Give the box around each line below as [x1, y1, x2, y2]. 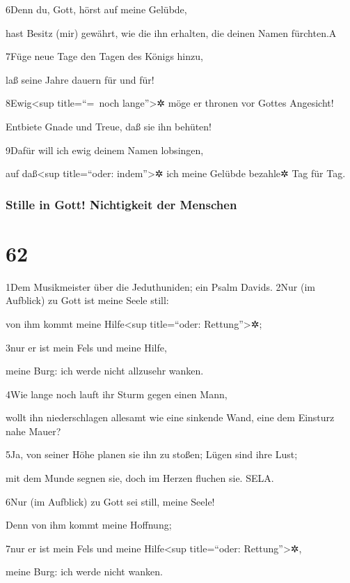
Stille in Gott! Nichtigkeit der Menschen [6, 195, 237, 213]
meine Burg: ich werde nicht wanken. [6, 564, 163, 579]
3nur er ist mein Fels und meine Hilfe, [6, 340, 167, 354]
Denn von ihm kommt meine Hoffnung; [6, 517, 172, 532]
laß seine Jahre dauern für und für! [6, 72, 154, 86]
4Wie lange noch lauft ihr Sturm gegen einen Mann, [6, 386, 228, 401]
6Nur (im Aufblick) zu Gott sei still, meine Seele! [6, 494, 215, 508]
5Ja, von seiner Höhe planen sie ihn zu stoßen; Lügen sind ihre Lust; [6, 447, 298, 462]
